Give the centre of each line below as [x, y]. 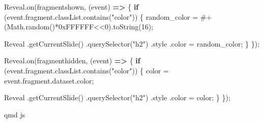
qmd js [15, 114]
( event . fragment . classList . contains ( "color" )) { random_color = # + [108, 16]
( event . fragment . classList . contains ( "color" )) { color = [86, 70]
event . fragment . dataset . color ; [49, 80]
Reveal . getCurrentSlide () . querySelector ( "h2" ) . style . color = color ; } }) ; [117, 97]
